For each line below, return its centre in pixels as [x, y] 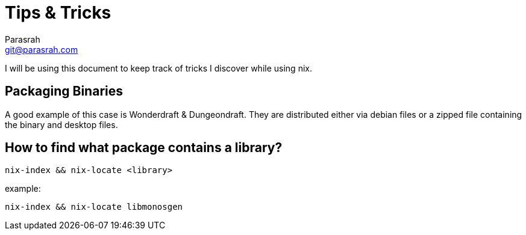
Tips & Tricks [58, 13]
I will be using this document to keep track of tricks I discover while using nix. [158, 68]
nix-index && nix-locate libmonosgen [94, 207]
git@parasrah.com [42, 49]
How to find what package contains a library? [144, 148]
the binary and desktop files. [61, 124]
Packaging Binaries [64, 91]
